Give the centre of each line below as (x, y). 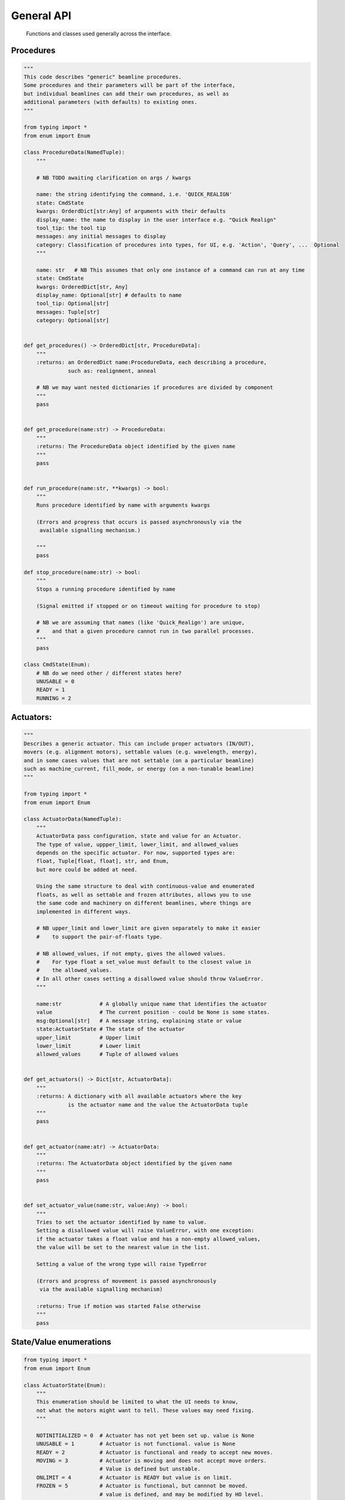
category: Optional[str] (73, 320)
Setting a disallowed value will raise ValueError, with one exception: (145, 1231)
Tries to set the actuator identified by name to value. (122, 1222)
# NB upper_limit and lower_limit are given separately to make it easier (148, 928)
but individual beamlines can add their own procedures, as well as (126, 94)
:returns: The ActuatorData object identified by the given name (134, 1163)
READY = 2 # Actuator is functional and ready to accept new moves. (155, 1452)
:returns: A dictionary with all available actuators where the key (139, 1096)
